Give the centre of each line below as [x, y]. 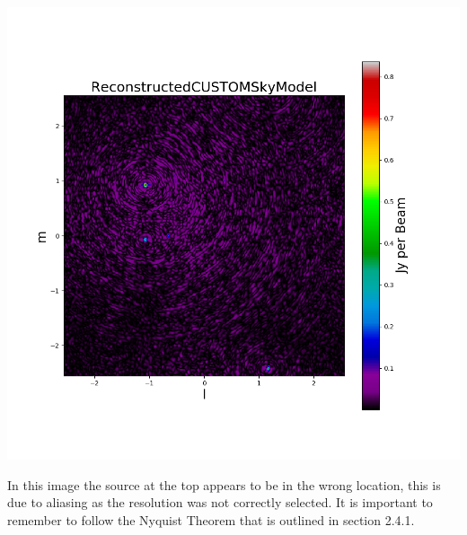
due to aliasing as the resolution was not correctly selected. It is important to [220, 502]
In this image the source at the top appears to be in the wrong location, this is [224, 484]
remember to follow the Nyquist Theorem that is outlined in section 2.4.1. [211, 519]
